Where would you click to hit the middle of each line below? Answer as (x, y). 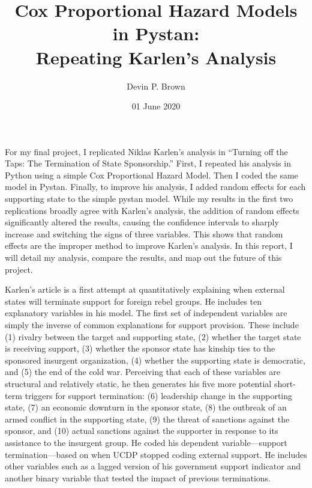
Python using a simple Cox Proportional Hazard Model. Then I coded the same (151, 175)
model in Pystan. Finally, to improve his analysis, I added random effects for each (155, 187)
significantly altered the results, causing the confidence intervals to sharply (142, 222)
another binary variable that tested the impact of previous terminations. (138, 477)
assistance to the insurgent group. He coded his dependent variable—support (146, 442)
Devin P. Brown (156, 86)
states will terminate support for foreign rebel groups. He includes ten (133, 301)
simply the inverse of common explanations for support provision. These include (152, 325)
